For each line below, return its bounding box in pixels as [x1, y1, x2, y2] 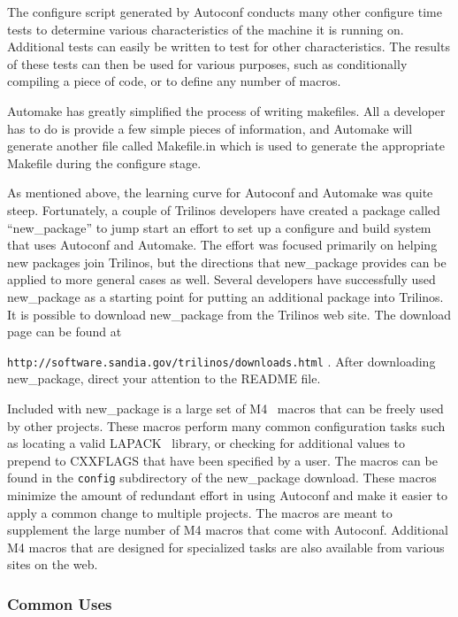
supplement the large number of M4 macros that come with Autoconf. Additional [7, 521, 448, 539]
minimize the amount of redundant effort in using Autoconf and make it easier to [7, 485, 448, 504]
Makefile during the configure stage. [7, 153, 202, 172]
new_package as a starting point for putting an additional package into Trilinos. [7, 287, 444, 305]
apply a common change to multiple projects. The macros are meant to [7, 503, 393, 521]
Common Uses [7, 592, 112, 614]
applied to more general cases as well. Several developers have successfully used [7, 270, 436, 289]
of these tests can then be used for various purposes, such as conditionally [7, 54, 408, 73]
